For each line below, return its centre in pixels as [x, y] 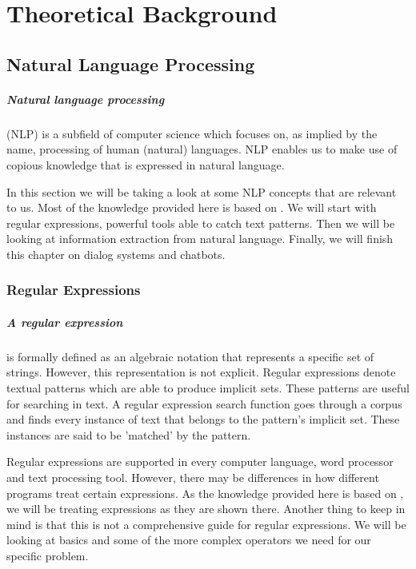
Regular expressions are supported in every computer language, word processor [200, 462]
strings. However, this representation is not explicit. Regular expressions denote [201, 372]
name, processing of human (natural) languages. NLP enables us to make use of [202, 149]
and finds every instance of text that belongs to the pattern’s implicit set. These [203, 419]
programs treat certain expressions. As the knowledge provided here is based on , [205, 493]
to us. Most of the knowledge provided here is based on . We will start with [192, 207]
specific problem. [48, 555]
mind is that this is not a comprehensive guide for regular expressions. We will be [206, 524]
